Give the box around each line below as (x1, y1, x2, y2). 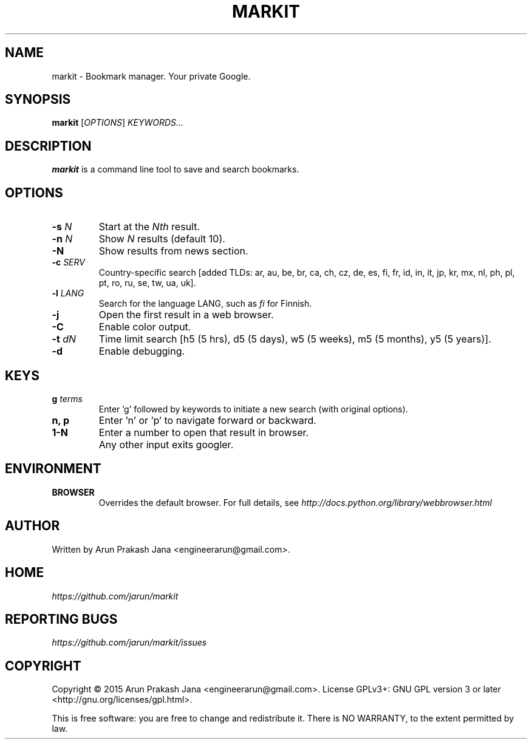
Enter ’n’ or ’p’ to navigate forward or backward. (98, 414, 316, 426)
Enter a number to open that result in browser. (98, 426, 309, 439)
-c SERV (52, 257, 85, 268)
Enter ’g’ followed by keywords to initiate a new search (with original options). (98, 403, 408, 414)
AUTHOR (5, 518, 60, 534)
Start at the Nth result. (98, 220, 200, 233)
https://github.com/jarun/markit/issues (52, 637, 207, 648)
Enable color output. (98, 321, 191, 333)
